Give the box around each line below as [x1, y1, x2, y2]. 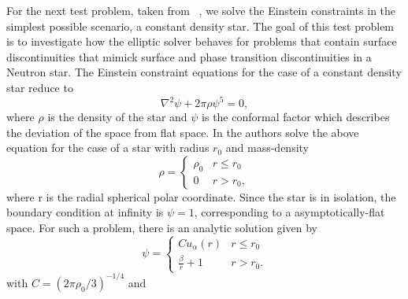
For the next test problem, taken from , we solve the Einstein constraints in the [6, 2, 396, 18]
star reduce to [6, 79, 73, 95]
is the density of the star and [47, 109, 187, 125]
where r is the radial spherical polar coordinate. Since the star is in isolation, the [6, 188, 396, 205]
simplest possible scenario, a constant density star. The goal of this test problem [6, 17, 395, 34]
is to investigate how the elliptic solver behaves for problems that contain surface [6, 33, 397, 50]
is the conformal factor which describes [202, 109, 390, 125]
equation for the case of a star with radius [6, 139, 210, 156]
